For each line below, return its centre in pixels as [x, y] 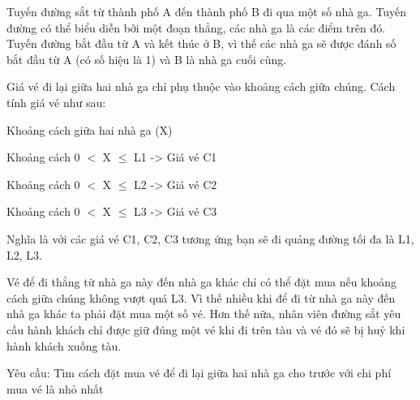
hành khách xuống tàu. [64, 345]
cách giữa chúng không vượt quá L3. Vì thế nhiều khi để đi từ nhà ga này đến [201, 297]
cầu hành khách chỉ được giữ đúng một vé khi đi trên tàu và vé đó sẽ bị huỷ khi [206, 329]
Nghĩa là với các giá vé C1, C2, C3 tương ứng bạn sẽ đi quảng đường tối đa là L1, [210, 238]
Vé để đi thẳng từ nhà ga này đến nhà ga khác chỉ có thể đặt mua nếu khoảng [202, 282]
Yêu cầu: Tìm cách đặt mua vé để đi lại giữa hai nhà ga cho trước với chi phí [199, 373]
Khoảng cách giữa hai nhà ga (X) [90, 129]
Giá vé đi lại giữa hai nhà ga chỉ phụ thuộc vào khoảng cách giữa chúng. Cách [201, 86]
